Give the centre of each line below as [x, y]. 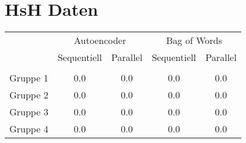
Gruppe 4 [29, 129]
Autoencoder [100, 40]
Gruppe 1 [29, 78]
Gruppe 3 [29, 112]
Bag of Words [194, 40]
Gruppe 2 [29, 95]
